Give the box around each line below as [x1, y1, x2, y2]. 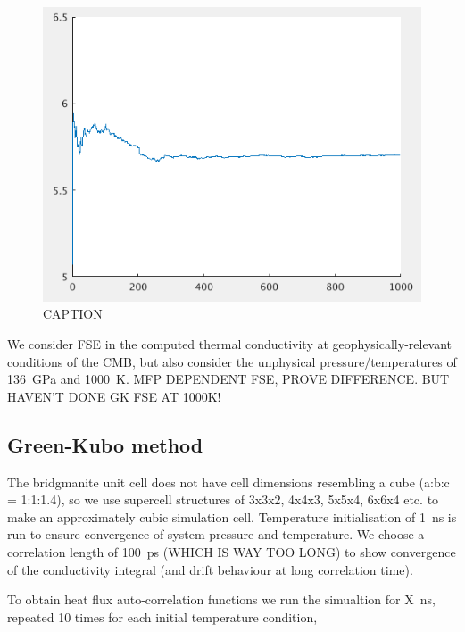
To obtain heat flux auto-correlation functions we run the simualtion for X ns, [7, 590, 436, 609]
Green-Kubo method [7, 430, 203, 458]
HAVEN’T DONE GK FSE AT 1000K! [7, 387, 221, 405]
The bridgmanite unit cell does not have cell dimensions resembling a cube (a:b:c [7, 472, 450, 491]
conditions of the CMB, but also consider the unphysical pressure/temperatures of [7, 352, 457, 370]
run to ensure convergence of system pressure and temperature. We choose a [7, 525, 425, 544]
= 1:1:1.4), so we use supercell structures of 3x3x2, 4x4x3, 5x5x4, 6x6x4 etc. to [7, 490, 439, 509]
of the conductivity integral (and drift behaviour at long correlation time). [7, 560, 413, 578]
